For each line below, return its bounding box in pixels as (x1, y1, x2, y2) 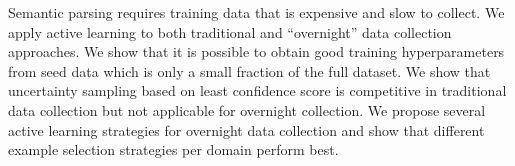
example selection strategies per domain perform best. (8, 139, 339, 160)
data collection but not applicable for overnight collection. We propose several (8, 99, 486, 120)
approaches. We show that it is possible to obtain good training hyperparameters (8, 41, 505, 62)
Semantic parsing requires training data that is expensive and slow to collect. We (8, 2, 505, 22)
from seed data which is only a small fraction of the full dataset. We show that (8, 60, 491, 81)
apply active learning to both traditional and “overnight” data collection (8, 21, 452, 42)
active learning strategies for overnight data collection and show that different (8, 119, 485, 140)
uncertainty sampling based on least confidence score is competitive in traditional (8, 80, 507, 101)
